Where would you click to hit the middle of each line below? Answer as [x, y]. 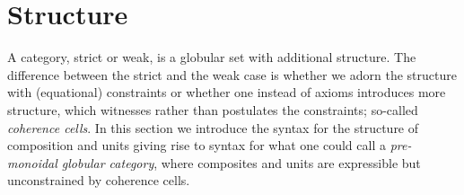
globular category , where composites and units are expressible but [241, 162]
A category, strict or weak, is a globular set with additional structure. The [212, 57]
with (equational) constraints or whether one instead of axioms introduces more [227, 92]
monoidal [32, 162]
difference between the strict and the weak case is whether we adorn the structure [232, 74]
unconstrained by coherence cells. [99, 180]
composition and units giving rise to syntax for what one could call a [197, 145]
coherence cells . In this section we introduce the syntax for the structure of [213, 127]
